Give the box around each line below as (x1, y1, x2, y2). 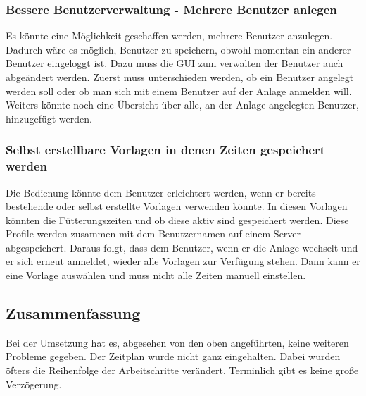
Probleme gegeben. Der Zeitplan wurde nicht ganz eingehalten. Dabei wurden (6, 349, 341, 364)
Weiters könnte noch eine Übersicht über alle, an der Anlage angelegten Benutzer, (6, 97, 359, 112)
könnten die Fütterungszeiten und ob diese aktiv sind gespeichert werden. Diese (6, 212, 349, 227)
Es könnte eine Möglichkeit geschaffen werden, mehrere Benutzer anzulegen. (6, 28, 333, 43)
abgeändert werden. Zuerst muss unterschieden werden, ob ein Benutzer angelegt (6, 70, 354, 84)
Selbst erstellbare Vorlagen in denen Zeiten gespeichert (6, 141, 326, 159)
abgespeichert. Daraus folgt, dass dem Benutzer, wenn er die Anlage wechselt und (6, 240, 358, 254)
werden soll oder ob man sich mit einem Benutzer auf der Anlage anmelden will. (6, 83, 352, 98)
